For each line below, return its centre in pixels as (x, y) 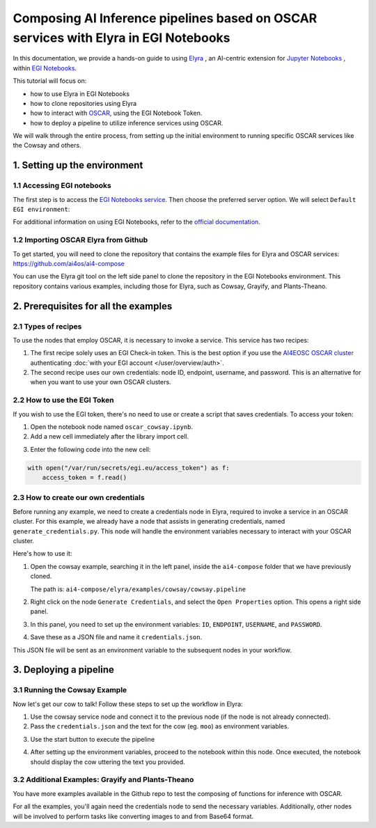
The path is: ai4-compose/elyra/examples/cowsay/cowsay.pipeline (138, 589)
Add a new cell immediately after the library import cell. (110, 437)
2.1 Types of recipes (47, 326)
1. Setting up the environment (78, 165)
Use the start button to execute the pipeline (93, 739)
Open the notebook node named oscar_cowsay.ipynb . (112, 427)
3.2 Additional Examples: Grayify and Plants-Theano (103, 780)
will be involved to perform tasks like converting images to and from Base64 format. (133, 816)
